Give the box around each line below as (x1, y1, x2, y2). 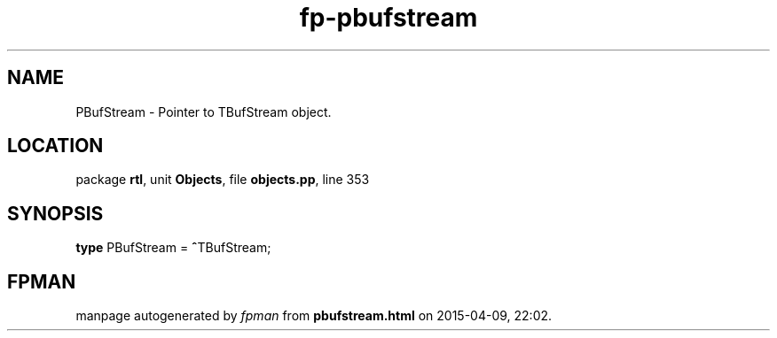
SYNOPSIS (7, 202, 104, 225)
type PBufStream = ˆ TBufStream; (75, 240, 271, 256)
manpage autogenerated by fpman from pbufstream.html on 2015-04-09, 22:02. (75, 308, 553, 324)
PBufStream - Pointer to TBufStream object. (75, 104, 332, 119)
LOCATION (7, 134, 104, 157)
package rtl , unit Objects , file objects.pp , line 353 (75, 172, 370, 188)
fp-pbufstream (299, 3, 478, 33)
